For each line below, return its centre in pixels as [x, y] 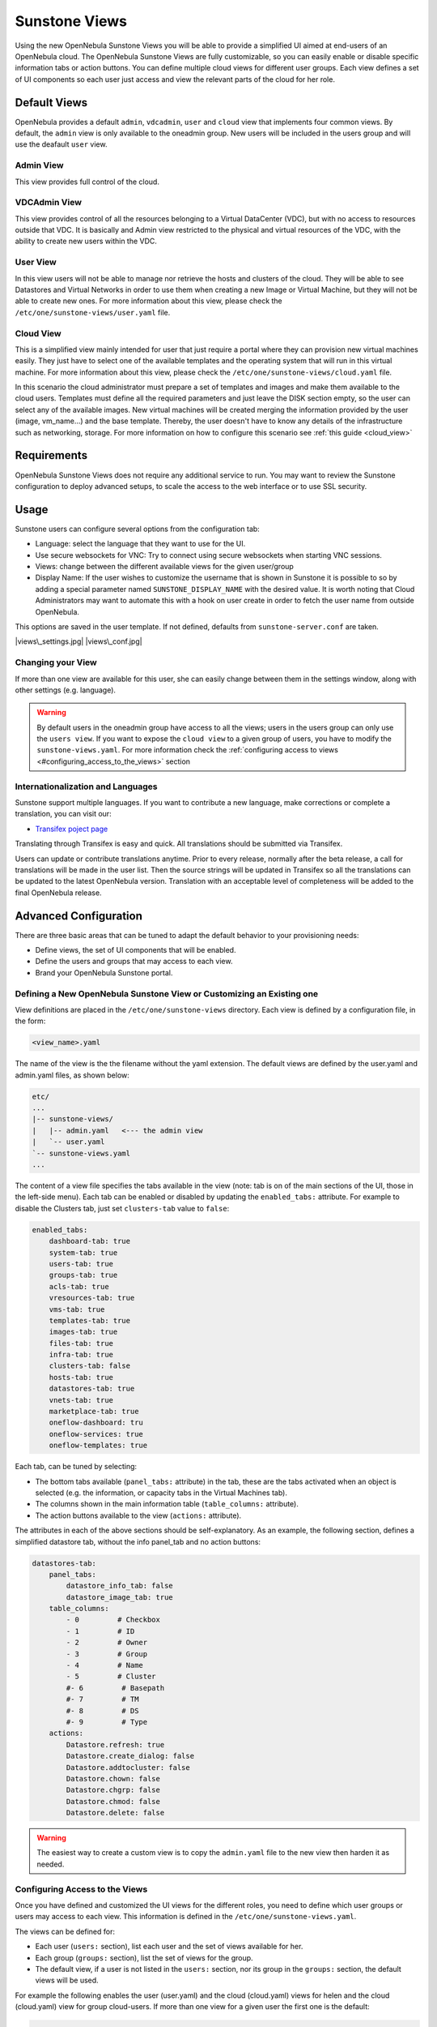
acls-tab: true [79, 1286]
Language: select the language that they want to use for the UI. [140, 544]
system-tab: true [83, 1252]
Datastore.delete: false [115, 1813]
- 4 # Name [104, 1665]
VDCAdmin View [49, 203]
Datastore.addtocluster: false [128, 1767]
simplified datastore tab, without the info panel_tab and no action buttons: [138, 1541]
